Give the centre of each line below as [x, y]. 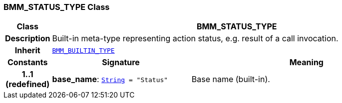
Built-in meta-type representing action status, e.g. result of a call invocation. [195, 39]
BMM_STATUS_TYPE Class [57, 7]
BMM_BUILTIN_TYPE [83, 50]
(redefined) [28, 84]
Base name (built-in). [231, 79]
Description [28, 39]
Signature [121, 62]
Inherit [27, 51]
